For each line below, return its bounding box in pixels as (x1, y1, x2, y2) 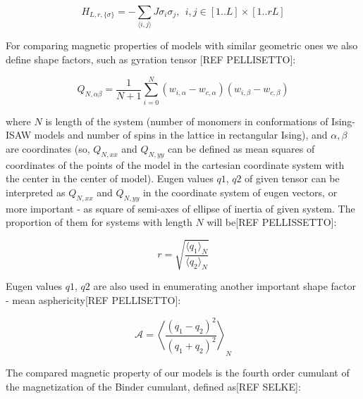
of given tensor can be (245, 171, 340, 186)
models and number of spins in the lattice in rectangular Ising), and (34, 127, 328, 142)
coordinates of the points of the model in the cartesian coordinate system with (6, 157, 345, 172)
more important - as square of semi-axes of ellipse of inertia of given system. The (6, 201, 355, 215)
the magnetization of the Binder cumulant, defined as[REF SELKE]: (6, 379, 301, 393)
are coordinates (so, (6, 141, 90, 156)
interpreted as (6, 184, 66, 199)
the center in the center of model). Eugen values (6, 171, 214, 186)
